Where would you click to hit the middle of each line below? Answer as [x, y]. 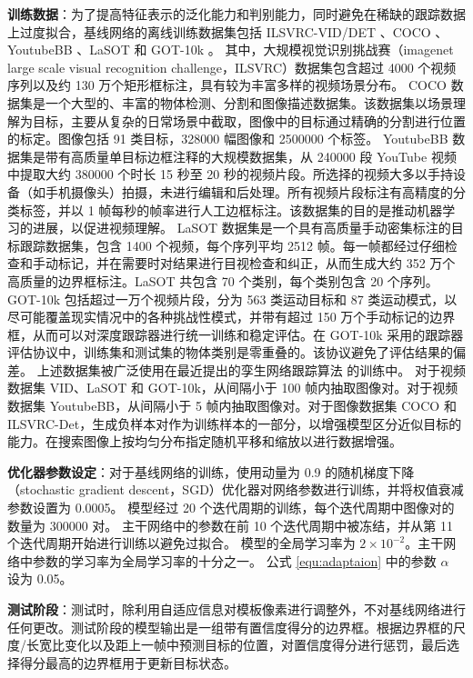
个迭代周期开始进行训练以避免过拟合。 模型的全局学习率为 [181, 543]
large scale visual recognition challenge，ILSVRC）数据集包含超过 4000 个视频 [232, 67]
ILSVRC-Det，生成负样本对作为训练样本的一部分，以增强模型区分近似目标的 [235, 423]
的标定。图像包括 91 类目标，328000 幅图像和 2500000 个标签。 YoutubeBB [228, 139]
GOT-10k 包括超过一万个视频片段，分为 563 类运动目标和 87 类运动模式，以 [232, 299]
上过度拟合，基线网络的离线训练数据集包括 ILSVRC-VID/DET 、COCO [219, 31]
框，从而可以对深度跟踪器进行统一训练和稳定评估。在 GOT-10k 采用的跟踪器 [236, 334]
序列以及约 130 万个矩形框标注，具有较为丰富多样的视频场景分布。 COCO [227, 85]
